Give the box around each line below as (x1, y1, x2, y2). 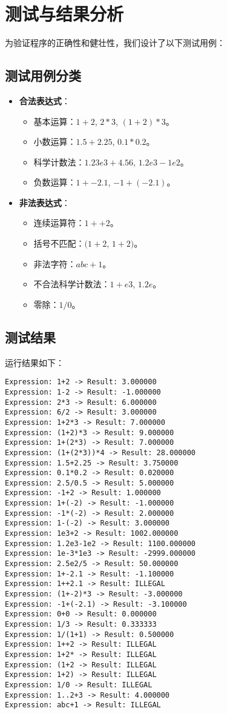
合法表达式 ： (19, 94, 70, 107)
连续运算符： (33, 216, 85, 229)
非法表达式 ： (19, 196, 70, 209)
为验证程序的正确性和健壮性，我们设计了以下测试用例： (5, 36, 225, 49)
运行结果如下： (5, 356, 64, 369)
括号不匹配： (33, 237, 85, 250)
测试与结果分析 (5, 1, 124, 26)
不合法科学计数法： (33, 278, 110, 290)
